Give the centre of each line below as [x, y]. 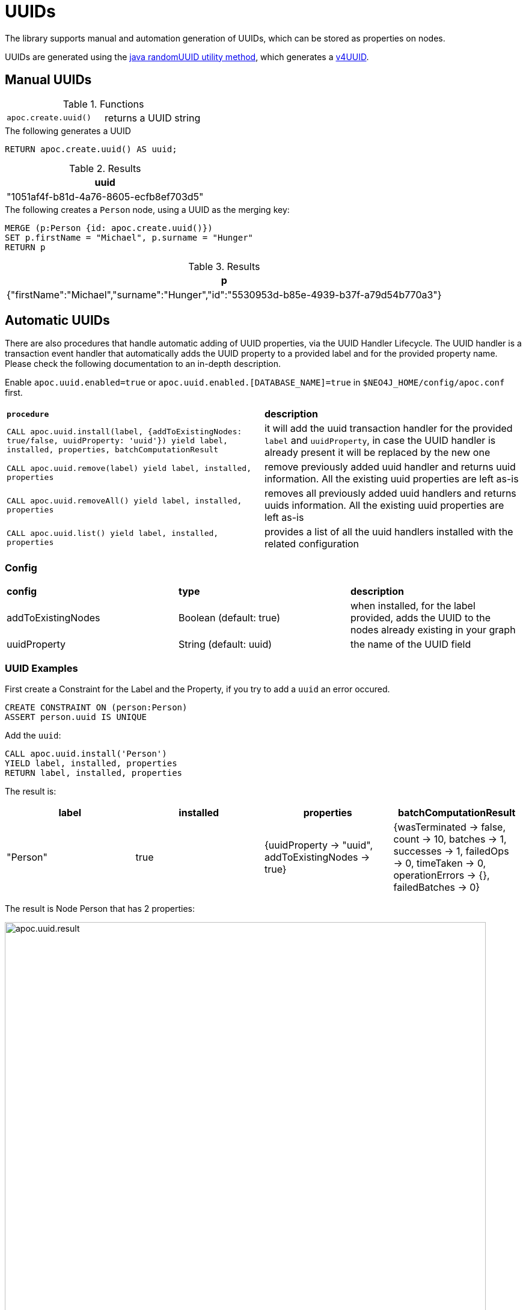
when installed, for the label [413, 606]
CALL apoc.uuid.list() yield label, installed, [113, 534]
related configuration [312, 544]
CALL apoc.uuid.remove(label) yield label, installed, [129, 469]
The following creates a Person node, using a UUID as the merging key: [147, 209]
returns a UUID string [153, 118]
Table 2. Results [105, 168]
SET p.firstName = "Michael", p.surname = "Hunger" [129, 237]
